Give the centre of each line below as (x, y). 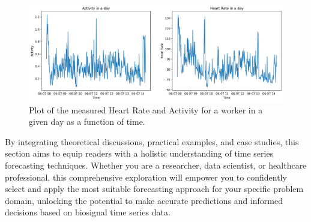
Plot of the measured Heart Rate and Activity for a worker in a (146, 109)
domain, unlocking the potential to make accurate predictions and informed (144, 200)
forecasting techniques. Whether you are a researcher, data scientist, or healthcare (156, 165)
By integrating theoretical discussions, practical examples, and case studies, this (152, 141)
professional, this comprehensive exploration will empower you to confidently (146, 177)
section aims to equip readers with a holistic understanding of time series (139, 153)
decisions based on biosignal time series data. (88, 212)
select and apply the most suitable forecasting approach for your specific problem (154, 189)
